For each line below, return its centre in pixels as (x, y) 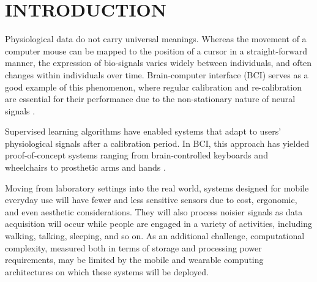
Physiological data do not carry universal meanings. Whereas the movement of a (156, 39)
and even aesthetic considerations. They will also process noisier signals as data (154, 211)
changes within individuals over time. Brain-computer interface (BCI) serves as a (157, 74)
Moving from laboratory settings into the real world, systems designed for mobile (157, 187)
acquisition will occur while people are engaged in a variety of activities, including (158, 224)
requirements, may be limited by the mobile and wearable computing (134, 260)
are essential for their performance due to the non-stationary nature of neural (150, 99)
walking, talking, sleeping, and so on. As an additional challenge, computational (155, 236)
